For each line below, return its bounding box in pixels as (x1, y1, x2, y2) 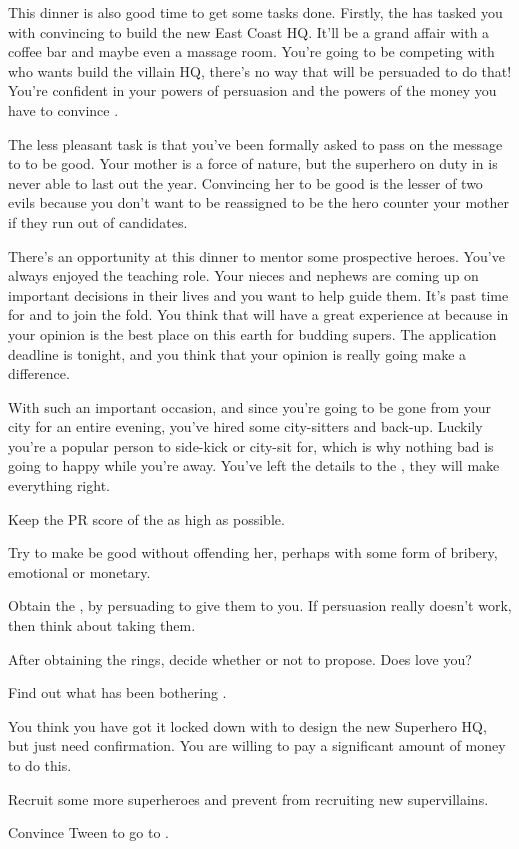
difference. (8, 363, 70, 384)
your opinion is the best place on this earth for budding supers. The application (8, 323, 497, 344)
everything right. (8, 475, 110, 496)
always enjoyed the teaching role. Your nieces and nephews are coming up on (8, 265, 479, 286)
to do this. (8, 755, 72, 775)
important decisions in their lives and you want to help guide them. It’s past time (8, 284, 509, 305)
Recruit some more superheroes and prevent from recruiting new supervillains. (8, 788, 489, 809)
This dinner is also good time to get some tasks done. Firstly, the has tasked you (8, 2, 503, 22)
